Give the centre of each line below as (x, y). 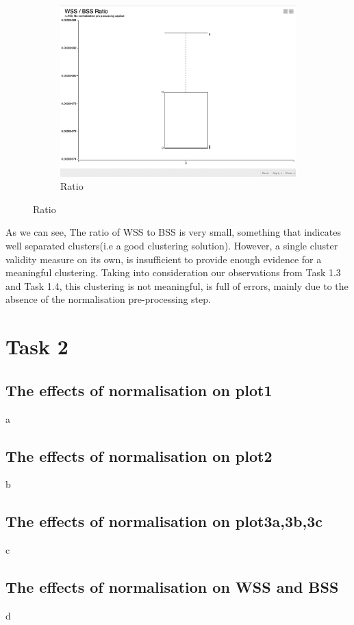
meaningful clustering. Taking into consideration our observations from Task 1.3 (173, 272)
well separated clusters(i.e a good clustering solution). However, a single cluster (172, 245)
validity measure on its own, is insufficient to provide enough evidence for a (164, 259)
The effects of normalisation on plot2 (139, 455)
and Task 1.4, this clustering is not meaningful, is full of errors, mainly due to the (177, 285)
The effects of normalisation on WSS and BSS (172, 587)
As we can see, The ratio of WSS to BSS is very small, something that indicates (173, 232)
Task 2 (37, 346)
